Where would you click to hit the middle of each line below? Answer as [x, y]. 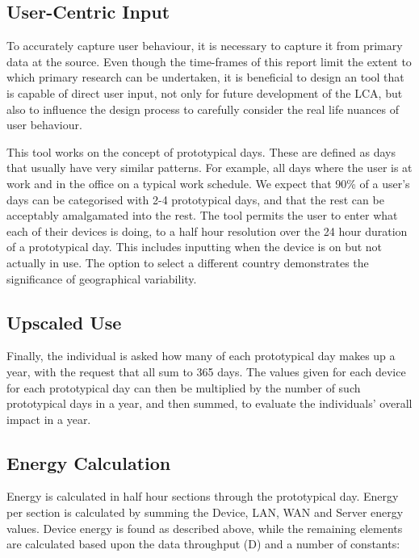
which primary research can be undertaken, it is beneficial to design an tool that [205, 77]
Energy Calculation [89, 462]
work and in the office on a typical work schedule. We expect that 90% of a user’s [208, 183]
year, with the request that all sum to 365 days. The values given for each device [206, 371]
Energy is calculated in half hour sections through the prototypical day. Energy [203, 496]
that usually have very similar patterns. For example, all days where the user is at [209, 168]
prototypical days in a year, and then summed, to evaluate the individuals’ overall [209, 403]
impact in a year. [49, 419]
